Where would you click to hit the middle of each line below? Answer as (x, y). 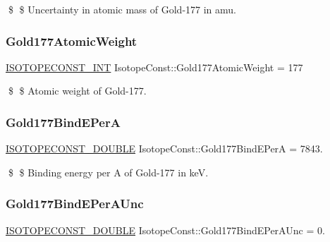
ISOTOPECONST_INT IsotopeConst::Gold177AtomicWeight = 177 (154, 67)
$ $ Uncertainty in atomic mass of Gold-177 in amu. (122, 9)
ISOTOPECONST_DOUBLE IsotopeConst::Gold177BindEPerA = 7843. (164, 149)
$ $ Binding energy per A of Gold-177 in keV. (108, 172)
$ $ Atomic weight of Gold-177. (77, 91)
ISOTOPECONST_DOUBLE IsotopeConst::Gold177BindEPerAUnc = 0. (165, 230)
